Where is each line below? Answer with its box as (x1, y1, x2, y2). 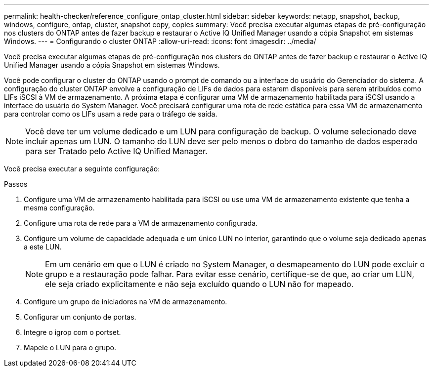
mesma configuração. (24, 204, 95, 212)
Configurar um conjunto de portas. (24, 313, 136, 321)
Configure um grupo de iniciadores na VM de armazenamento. (24, 297, 227, 306)
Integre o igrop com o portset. (24, 328, 121, 336)
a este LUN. (24, 243, 62, 251)
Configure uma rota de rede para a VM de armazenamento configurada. (24, 219, 258, 227)
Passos (4, 180, 28, 188)
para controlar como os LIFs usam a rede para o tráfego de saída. (4, 110, 217, 118)
